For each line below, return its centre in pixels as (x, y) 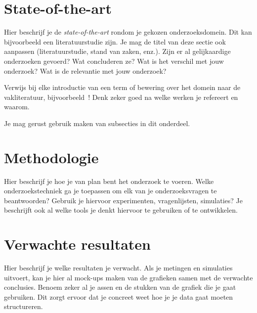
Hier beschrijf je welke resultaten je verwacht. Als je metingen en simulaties (118, 268)
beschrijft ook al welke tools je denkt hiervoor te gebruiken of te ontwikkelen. (121, 210)
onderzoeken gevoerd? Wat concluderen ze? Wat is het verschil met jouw (114, 61)
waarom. (17, 107)
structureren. (23, 306)
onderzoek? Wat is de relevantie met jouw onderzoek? (85, 70)
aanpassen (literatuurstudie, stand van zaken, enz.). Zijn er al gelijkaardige (117, 51)
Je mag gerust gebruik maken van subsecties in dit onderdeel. (97, 123)
